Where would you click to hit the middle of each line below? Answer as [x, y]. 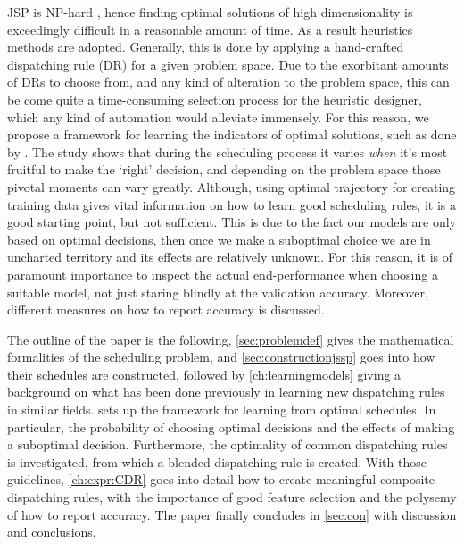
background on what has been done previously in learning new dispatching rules [226, 392]
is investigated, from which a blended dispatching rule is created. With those [217, 461]
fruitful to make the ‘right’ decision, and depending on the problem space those [224, 169]
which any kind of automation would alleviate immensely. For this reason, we [218, 117]
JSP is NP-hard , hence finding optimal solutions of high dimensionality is [210, 12]
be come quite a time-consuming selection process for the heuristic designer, [215, 99]
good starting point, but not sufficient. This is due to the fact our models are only [232, 222]
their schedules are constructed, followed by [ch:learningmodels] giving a [204, 374]
